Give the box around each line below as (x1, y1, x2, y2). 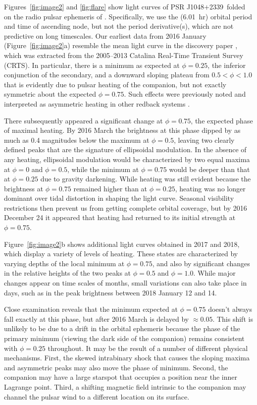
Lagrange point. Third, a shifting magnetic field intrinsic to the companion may (4, 381, 246, 392)
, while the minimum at (67, 164, 139, 174)
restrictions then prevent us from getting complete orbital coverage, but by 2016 (4, 202, 247, 213)
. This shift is (212, 313, 253, 324)
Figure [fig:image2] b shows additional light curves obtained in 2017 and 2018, (4, 238, 240, 249)
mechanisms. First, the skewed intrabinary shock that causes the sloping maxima (4, 352, 250, 363)
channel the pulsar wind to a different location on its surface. (4, 391, 190, 402)
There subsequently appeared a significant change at (4, 115, 163, 125)
